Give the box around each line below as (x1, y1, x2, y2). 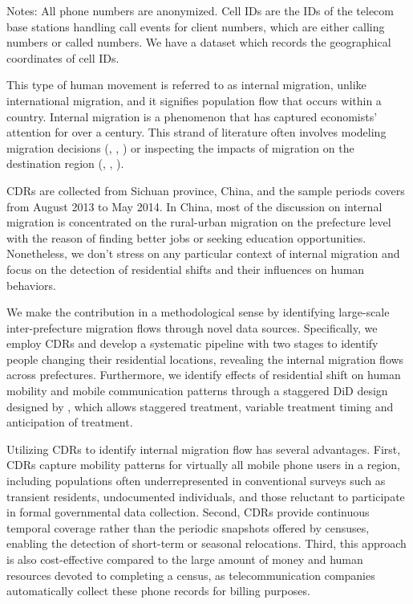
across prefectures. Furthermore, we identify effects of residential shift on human (6, 366, 401, 383)
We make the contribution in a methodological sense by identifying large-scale (6, 304, 390, 320)
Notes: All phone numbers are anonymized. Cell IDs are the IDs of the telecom (6, 2, 394, 18)
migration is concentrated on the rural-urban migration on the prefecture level (6, 214, 391, 231)
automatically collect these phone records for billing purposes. (6, 582, 310, 599)
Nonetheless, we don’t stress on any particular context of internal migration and (6, 245, 400, 262)
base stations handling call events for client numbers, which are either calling (6, 18, 385, 35)
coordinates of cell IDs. (6, 49, 119, 66)
